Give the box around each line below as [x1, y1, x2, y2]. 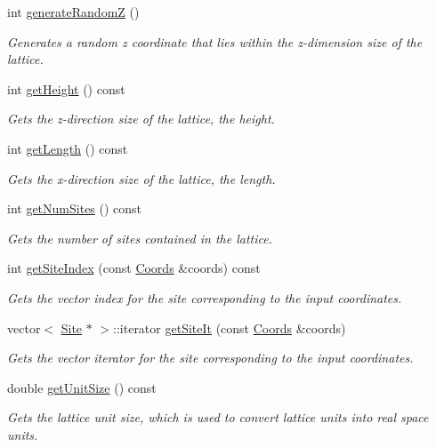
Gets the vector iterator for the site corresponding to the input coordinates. [7, 348, 414, 367]
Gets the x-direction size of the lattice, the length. [7, 169, 276, 188]
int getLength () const [7, 139, 128, 157]
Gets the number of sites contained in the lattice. [7, 228, 272, 247]
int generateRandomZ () [7, 3, 140, 20]
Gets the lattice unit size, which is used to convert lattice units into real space [7, 408, 429, 427]
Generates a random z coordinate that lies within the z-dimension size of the [7, 32, 423, 51]
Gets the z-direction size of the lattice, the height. [7, 109, 275, 128]
